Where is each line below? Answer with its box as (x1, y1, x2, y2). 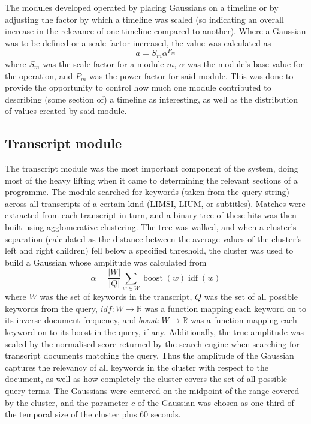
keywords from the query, (5, 302, 98, 314)
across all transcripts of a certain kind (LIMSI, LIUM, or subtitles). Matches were (5, 197, 306, 209)
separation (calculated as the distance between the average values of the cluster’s (5, 232, 302, 245)
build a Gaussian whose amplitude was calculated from (5, 255, 207, 268)
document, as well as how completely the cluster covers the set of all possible (5, 372, 288, 385)
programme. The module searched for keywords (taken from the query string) (5, 185, 289, 198)
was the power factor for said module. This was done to (89, 69, 294, 82)
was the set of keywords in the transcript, (40, 290, 192, 303)
